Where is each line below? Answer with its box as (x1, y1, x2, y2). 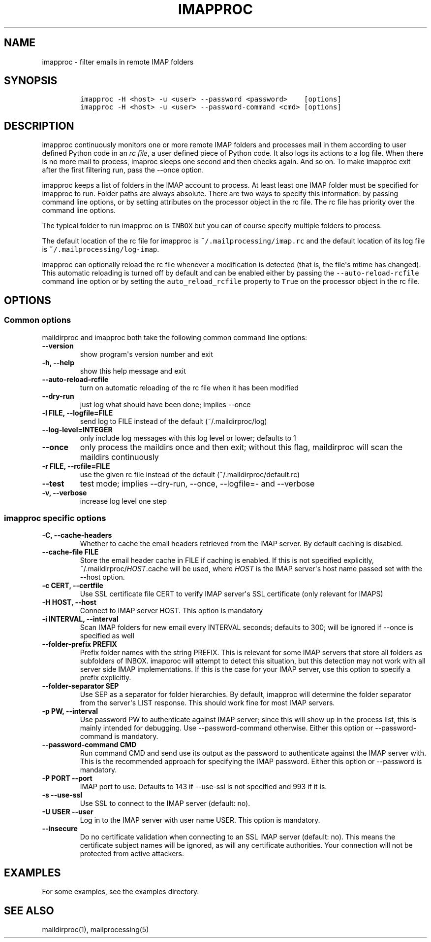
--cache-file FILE (42, 548, 99, 557)
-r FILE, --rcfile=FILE (42, 461, 110, 470)
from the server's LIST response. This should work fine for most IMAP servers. (80, 698, 335, 707)
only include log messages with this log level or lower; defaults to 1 (80, 433, 296, 442)
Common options (4, 315, 71, 325)
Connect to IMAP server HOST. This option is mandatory (80, 606, 263, 615)
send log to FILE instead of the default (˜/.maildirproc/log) (80, 417, 267, 425)
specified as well (80, 631, 134, 640)
